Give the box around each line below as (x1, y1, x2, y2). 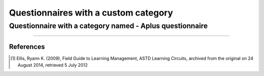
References (9, 42, 45, 51)
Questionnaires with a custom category (9, 7, 173, 18)
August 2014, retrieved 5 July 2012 (18, 62, 88, 68)
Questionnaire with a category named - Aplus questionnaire (9, 21, 208, 30)
